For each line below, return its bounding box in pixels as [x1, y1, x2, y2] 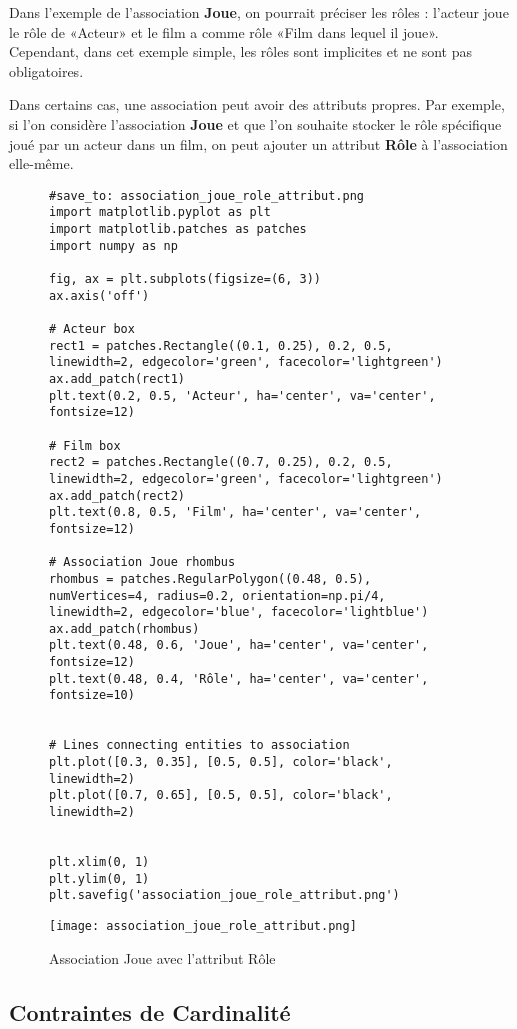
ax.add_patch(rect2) [49, 488, 186, 503]
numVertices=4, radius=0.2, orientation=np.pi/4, [49, 588, 386, 603]
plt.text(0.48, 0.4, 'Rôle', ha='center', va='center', [49, 671, 429, 686]
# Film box [49, 438, 121, 453]
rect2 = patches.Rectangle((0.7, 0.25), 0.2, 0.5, [49, 455, 393, 470]
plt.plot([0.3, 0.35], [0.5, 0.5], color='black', [49, 755, 393, 770]
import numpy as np [49, 238, 178, 253]
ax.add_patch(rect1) [49, 371, 186, 386]
